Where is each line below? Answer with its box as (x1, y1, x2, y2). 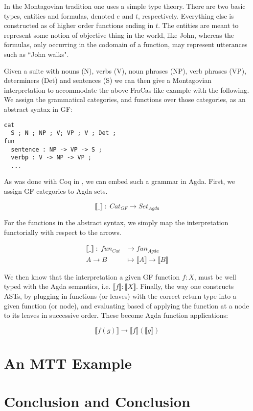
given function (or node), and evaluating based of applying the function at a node (4, 300, 249, 310)
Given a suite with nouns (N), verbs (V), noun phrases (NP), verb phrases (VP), (4, 65, 247, 76)
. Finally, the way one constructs (136, 281, 234, 291)
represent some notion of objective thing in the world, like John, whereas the (4, 29, 234, 40)
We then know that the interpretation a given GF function (4, 271, 180, 282)
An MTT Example (4, 353, 132, 373)
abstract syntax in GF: (4, 103, 72, 114)
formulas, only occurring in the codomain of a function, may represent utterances (4, 39, 248, 50)
